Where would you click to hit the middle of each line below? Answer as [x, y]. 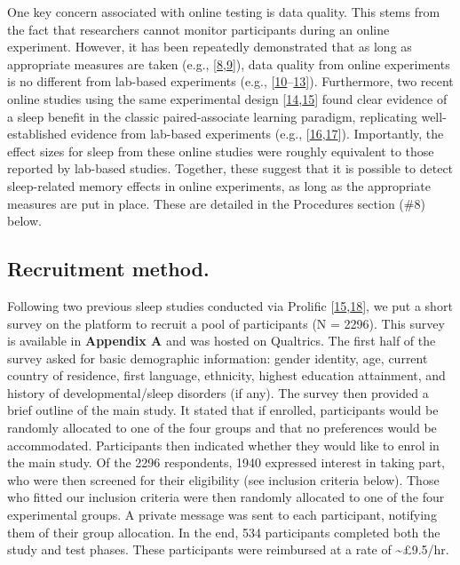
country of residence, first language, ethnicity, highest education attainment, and [226, 375]
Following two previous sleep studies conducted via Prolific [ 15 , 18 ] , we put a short [230, 305]
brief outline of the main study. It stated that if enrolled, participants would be [223, 410]
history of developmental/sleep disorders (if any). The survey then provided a [218, 392]
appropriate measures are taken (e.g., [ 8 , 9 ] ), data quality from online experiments [229, 64]
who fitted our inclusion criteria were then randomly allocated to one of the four [226, 497]
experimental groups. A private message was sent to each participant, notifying [222, 515]
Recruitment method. [108, 269]
